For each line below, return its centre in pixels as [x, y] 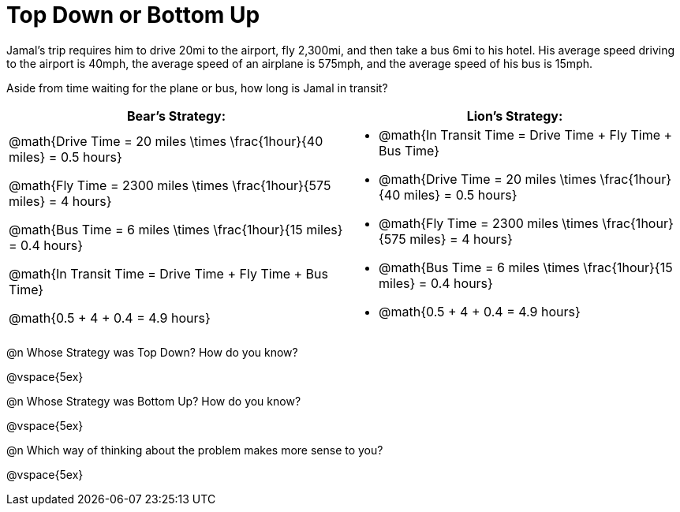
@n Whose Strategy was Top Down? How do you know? [152, 352]
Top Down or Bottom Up [133, 15]
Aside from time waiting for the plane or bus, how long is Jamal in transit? [197, 88]
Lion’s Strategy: [515, 116]
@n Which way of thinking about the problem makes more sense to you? [195, 450]
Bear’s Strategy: [176, 116]
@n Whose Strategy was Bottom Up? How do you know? [154, 401]
